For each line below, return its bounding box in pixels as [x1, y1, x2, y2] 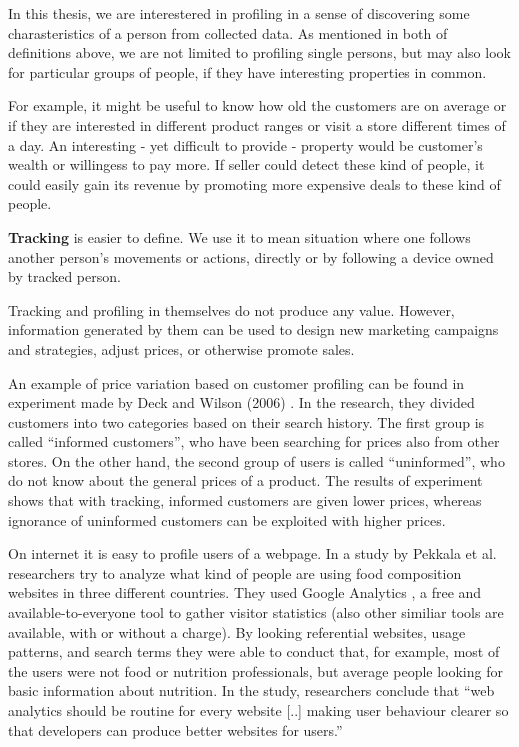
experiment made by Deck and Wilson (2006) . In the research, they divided [8, 392, 475, 413]
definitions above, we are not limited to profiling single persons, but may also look [8, 42, 511, 63]
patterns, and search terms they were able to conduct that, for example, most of [8, 641, 500, 662]
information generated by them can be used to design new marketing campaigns [8, 319, 499, 340]
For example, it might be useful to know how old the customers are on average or [8, 95, 507, 116]
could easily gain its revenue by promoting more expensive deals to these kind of [8, 173, 501, 194]
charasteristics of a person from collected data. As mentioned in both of [8, 22, 448, 43]
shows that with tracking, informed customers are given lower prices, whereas [8, 490, 482, 511]
